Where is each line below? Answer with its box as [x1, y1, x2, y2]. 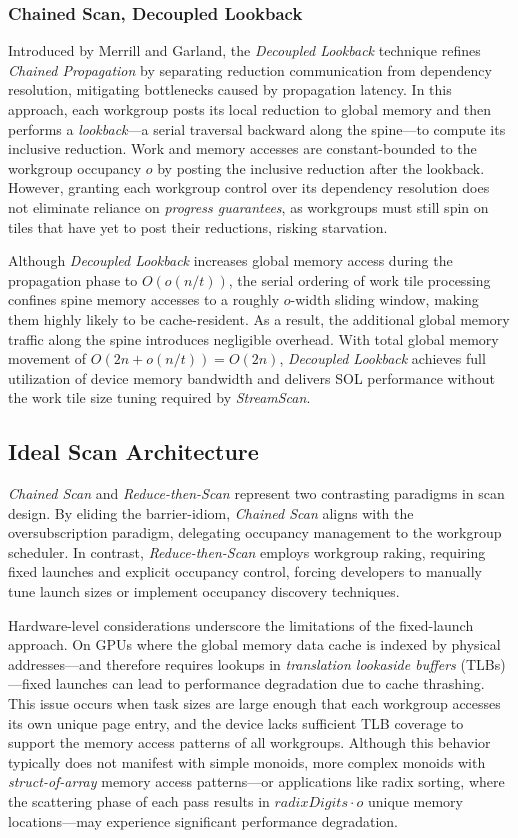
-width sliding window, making [290, 289, 479, 310]
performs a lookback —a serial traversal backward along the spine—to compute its [8, 118, 506, 139]
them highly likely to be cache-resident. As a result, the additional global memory [8, 308, 510, 329]
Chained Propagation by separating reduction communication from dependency [8, 59, 492, 80]
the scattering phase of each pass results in [8, 791, 270, 812]
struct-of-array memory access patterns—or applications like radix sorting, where [8, 771, 505, 792]
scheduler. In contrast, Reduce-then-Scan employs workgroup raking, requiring [8, 541, 486, 562]
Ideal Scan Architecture [8, 436, 259, 467]
